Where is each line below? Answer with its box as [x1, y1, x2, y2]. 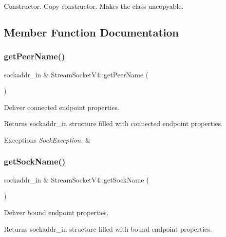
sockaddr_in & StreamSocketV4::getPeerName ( [4, 69, 149, 79]
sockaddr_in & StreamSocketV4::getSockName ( [4, 174, 149, 184]
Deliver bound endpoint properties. [4, 207, 109, 217]
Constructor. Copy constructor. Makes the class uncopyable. [4, 1, 184, 11]
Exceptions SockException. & [4, 134, 91, 145]
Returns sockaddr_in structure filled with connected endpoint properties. [4, 118, 223, 128]
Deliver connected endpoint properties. [4, 102, 119, 112]
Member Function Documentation [4, 24, 179, 39]
